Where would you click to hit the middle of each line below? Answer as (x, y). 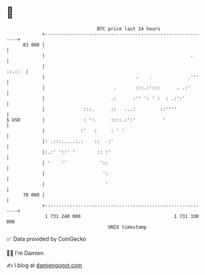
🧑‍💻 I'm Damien (25, 253)
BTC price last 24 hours (129, 29)
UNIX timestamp (127, 227)
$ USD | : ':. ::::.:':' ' (86, 120)
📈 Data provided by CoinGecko (46, 239)
